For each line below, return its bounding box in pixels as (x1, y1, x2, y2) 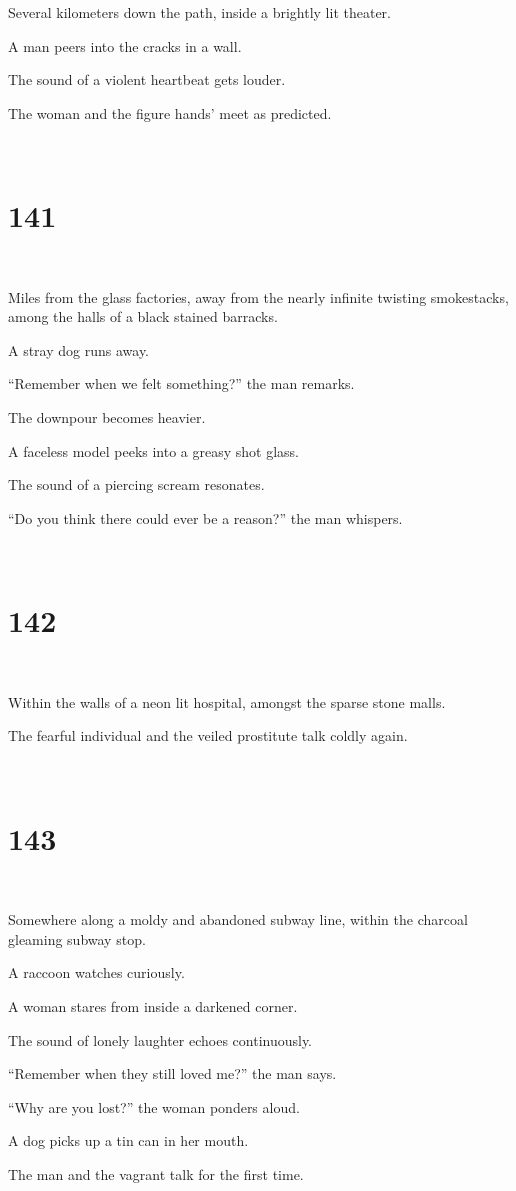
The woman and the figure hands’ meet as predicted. (8, 102, 332, 123)
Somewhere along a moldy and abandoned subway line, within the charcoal (8, 909, 468, 930)
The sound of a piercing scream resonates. (8, 474, 265, 495)
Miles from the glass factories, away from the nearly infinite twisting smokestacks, (8, 286, 509, 307)
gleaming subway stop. (8, 928, 146, 949)
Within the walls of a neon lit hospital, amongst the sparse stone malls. (8, 691, 446, 712)
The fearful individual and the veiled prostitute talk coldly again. (8, 725, 408, 746)
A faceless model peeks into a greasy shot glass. (8, 440, 300, 461)
